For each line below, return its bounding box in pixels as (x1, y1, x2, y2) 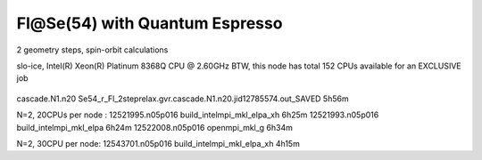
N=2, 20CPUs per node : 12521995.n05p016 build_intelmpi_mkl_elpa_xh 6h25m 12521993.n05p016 (16, 109, 379, 120)
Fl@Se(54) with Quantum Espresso (16, 13, 283, 33)
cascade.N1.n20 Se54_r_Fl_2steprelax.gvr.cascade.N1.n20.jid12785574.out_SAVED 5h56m (16, 93, 349, 104)
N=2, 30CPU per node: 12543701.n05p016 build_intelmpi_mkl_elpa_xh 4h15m (16, 138, 301, 148)
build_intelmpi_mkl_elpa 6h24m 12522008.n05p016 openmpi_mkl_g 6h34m (16, 122, 294, 132)
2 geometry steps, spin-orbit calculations (16, 44, 169, 55)
